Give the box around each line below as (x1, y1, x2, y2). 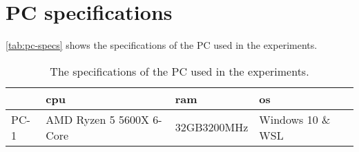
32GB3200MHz (175, 119, 249, 135)
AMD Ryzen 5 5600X (46, 111, 150, 127)
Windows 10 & (259, 111, 331, 127)
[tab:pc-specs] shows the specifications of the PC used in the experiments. (6, 38, 318, 52)
